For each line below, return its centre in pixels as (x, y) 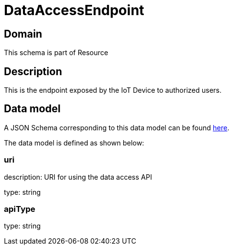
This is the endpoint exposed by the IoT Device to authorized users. (113, 90)
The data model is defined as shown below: (74, 143)
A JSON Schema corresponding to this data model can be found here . (117, 127)
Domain (23, 34)
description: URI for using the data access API (78, 177)
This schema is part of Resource (56, 53)
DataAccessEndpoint (74, 10)
